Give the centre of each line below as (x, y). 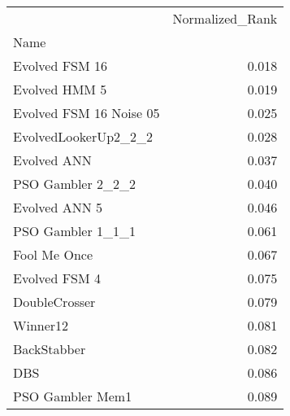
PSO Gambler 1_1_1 (75, 231)
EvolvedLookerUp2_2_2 (83, 136)
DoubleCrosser (54, 302)
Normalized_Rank (225, 18)
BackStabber (50, 349)
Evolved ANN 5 (58, 207)
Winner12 (41, 325)
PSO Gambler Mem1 (73, 396)
